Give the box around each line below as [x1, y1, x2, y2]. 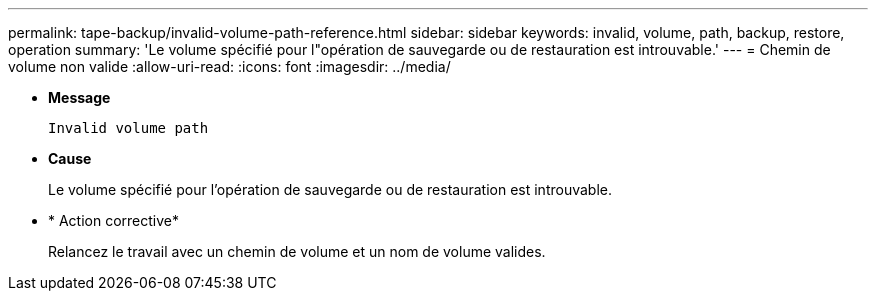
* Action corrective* [48, 212, 180, 229]
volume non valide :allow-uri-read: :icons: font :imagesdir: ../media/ [8, 58, 451, 75]
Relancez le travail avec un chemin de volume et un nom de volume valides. [48, 243, 546, 260]
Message [48, 89, 111, 106]
